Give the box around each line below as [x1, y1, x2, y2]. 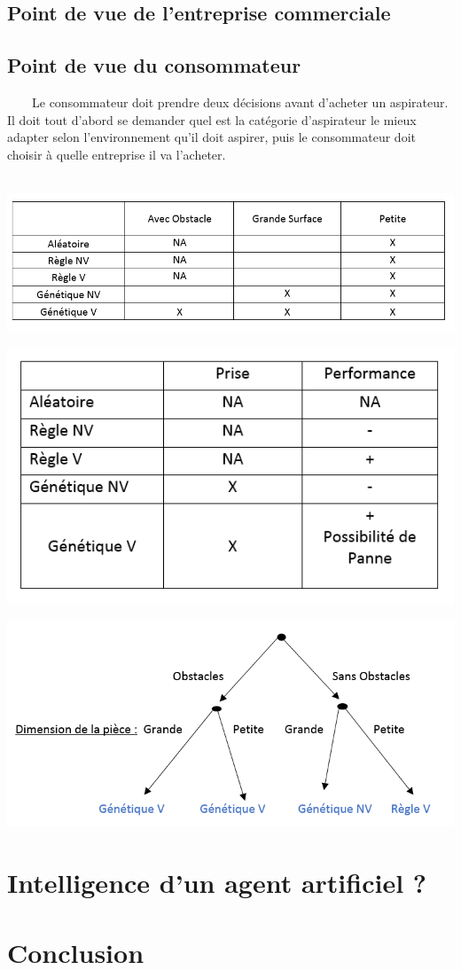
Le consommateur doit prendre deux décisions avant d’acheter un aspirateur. [31, 92, 449, 111]
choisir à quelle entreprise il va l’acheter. [7, 145, 226, 163]
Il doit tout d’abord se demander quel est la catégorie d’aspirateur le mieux [7, 110, 417, 129]
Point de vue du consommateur [7, 51, 301, 79]
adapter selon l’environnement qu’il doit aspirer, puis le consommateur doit [7, 128, 416, 146]
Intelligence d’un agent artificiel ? [7, 864, 427, 901]
